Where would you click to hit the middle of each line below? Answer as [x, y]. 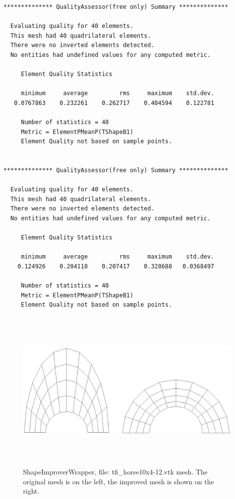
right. [31, 491]
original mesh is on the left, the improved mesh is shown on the [118, 481]
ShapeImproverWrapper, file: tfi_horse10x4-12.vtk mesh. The [116, 471]
